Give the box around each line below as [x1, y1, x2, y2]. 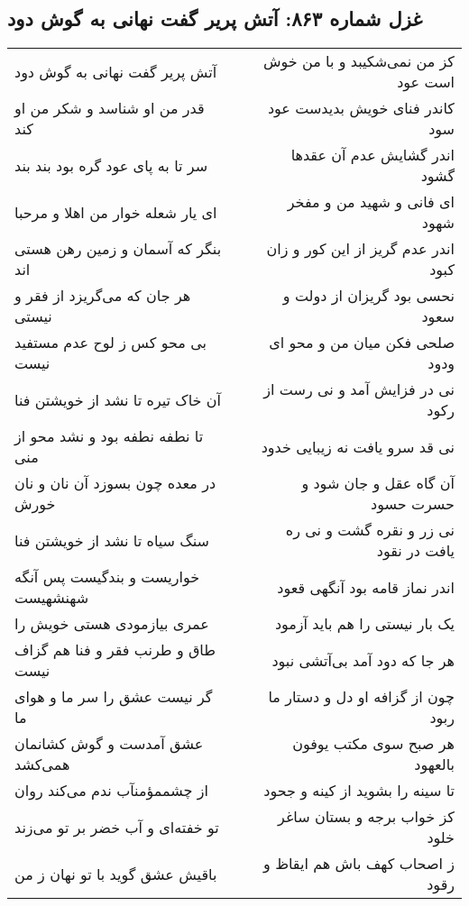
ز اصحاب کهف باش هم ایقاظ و [263, 853, 455, 874]
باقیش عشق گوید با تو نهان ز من [14, 863, 217, 884]
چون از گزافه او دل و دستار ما [268, 686, 455, 708]
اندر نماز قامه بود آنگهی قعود [277, 576, 455, 598]
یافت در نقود [376, 540, 455, 562]
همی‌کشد [14, 754, 70, 775]
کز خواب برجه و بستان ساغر [278, 806, 455, 828]
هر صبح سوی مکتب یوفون [292, 733, 455, 755]
